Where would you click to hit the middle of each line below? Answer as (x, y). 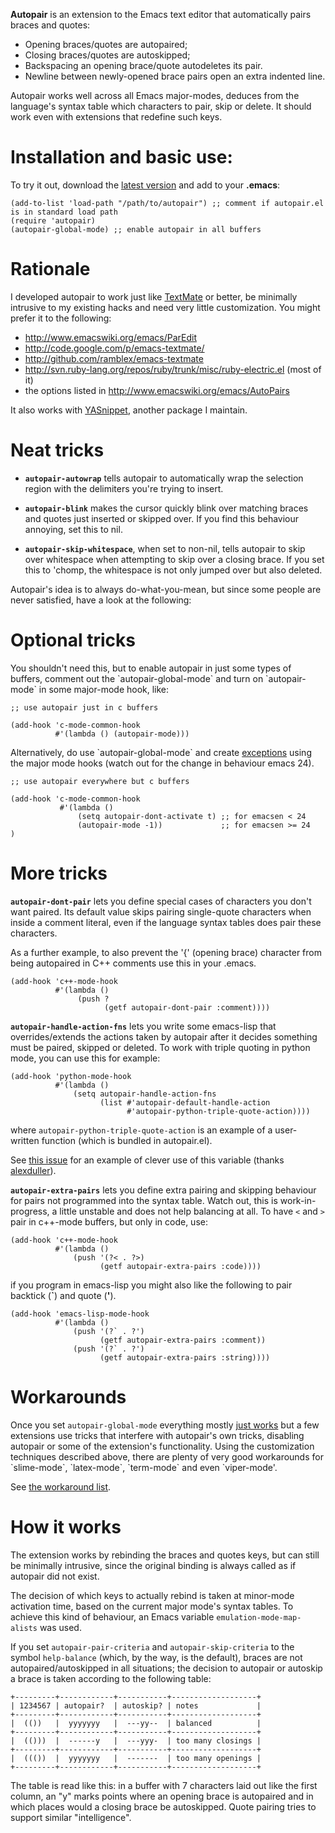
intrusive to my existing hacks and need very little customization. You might (165, 307)
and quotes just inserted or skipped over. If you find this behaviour (162, 518)
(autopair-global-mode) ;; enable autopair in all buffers (136, 229)
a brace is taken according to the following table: (111, 1678)
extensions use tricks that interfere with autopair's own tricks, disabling (157, 1435)
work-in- (298, 1200)
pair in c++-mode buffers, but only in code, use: (109, 1221)
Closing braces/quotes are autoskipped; (107, 55)
